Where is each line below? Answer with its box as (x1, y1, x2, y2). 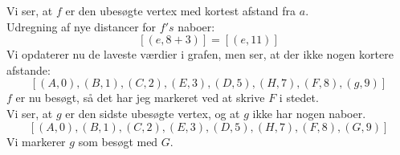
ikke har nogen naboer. (252, 104, 366, 121)
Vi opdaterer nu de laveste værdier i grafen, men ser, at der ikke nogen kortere (6, 46, 394, 63)
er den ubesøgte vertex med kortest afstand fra (65, 2, 296, 18)
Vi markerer (6, 133, 66, 149)
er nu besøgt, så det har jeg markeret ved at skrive (15, 89, 265, 106)
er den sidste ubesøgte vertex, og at (65, 104, 240, 121)
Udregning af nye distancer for (6, 18, 157, 35)
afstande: (6, 61, 51, 78)
